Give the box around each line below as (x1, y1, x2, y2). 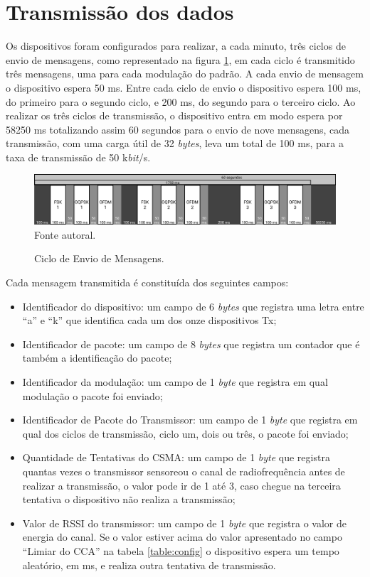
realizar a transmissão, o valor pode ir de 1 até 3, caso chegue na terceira (22, 478, 341, 492)
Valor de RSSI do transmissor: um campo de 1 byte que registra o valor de (22, 515, 347, 530)
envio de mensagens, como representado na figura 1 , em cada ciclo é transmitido (6, 52, 355, 67)
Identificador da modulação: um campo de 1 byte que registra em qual (22, 374, 328, 389)
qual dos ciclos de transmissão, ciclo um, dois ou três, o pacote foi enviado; (22, 426, 349, 441)
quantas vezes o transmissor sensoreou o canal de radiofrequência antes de (22, 463, 345, 478)
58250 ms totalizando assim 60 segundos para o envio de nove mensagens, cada (6, 122, 350, 136)
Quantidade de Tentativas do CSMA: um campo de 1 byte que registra (22, 450, 330, 465)
